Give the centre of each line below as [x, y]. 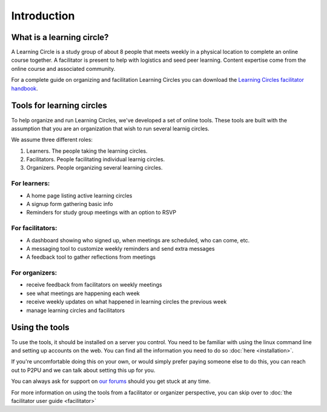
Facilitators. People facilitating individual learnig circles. [96, 159]
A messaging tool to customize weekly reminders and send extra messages [121, 248]
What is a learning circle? [60, 37]
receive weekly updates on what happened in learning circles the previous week [127, 302]
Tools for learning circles [59, 106]
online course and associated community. [63, 68]
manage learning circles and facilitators [76, 310]
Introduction [43, 16]
